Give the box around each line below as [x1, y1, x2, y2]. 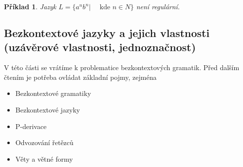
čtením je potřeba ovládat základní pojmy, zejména [4, 72, 157, 82]
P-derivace [15, 121, 47, 131]
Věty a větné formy [15, 153, 73, 164]
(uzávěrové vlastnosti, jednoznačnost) [4, 39, 196, 55]
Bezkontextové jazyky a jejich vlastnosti [4, 25, 210, 40]
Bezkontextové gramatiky [15, 88, 91, 98]
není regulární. [136, 1, 180, 11]
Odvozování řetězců [15, 137, 74, 148]
